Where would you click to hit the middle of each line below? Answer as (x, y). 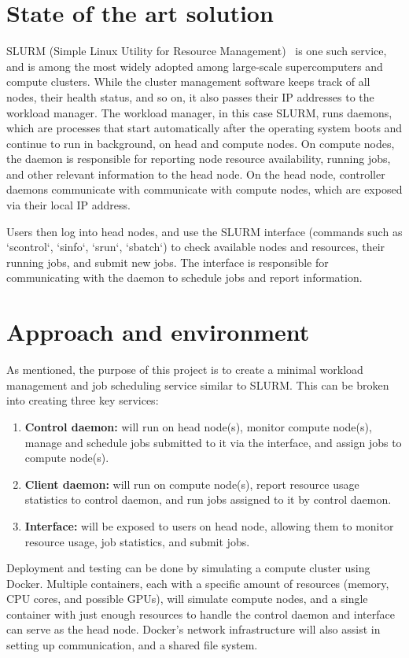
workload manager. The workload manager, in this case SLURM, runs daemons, (199, 112)
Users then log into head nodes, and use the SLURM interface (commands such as (204, 231)
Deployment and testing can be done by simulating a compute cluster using (188, 568)
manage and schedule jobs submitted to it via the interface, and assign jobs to (213, 442)
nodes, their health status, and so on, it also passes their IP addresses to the (190, 96)
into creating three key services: (83, 400)
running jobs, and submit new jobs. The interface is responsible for (168, 262)
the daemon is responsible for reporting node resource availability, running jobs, (199, 159)
